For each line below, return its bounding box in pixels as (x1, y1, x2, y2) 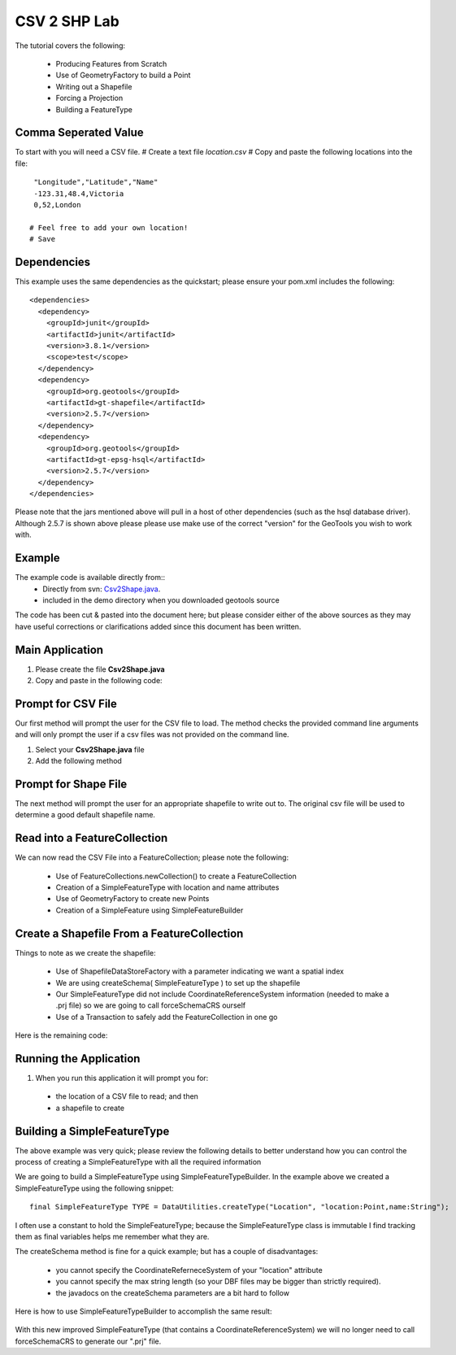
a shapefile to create (55, 1103, 125, 1113)
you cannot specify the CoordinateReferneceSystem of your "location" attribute (55, 1265, 323, 1274)
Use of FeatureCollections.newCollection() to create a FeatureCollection (55, 871, 297, 881)
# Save (29, 234, 56, 244)
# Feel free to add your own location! (29, 223, 189, 232)
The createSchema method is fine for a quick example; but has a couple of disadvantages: (15, 1247, 319, 1257)
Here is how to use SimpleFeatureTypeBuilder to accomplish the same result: (15, 1306, 272, 1316)
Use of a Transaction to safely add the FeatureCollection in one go (55, 1012, 278, 1022)
